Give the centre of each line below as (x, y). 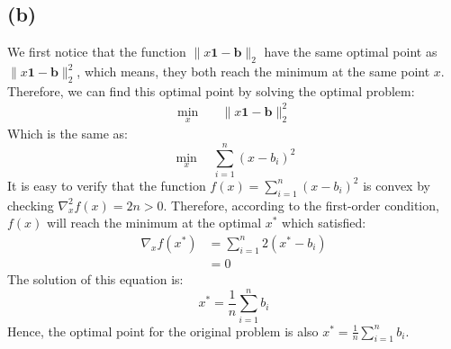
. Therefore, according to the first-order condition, (301, 205)
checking (31, 205)
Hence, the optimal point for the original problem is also (163, 331)
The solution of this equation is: (95, 278)
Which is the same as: (68, 134)
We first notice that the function (97, 52)
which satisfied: (324, 223)
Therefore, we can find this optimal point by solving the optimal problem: (211, 90)
